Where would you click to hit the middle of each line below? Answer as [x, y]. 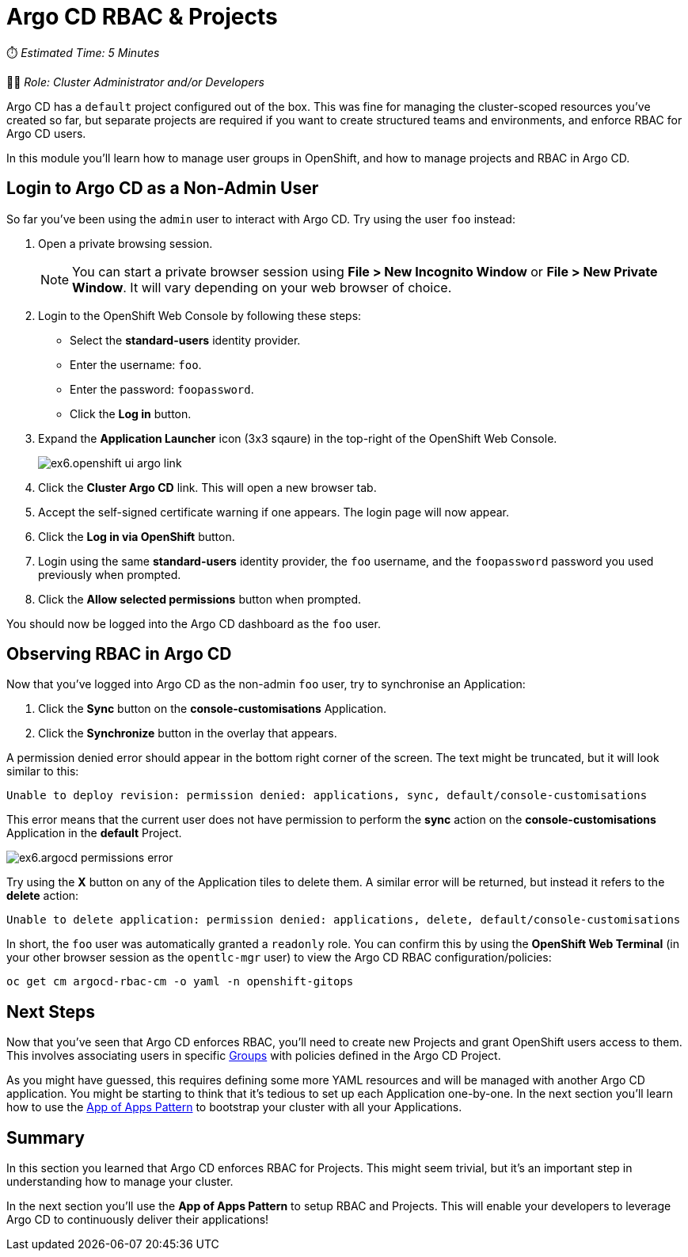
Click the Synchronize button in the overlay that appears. [188, 733]
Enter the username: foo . [136, 364]
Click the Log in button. [131, 413]
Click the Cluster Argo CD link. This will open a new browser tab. [207, 487]
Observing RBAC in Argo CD [119, 654]
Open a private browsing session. [125, 243]
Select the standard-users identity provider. [185, 340]
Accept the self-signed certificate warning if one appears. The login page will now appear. [274, 512]
